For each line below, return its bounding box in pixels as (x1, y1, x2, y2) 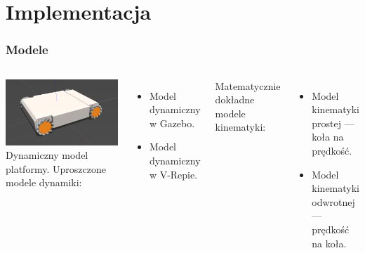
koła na (312, 129, 344, 144)
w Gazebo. (149, 115, 195, 130)
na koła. (312, 235, 347, 250)
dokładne (215, 92, 255, 107)
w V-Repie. (149, 167, 198, 181)
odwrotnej (312, 194, 355, 209)
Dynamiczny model (6, 148, 88, 162)
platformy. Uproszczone (6, 161, 106, 176)
